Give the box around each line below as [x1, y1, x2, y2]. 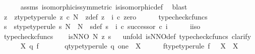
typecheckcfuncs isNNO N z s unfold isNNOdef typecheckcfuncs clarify [4, 30, 251, 41]
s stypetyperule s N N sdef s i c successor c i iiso [4, 21, 201, 31]
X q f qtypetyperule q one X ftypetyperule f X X [20, 40, 238, 51]
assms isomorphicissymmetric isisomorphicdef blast [20, 1, 187, 11]
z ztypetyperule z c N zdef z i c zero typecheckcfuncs [4, 11, 208, 21]
